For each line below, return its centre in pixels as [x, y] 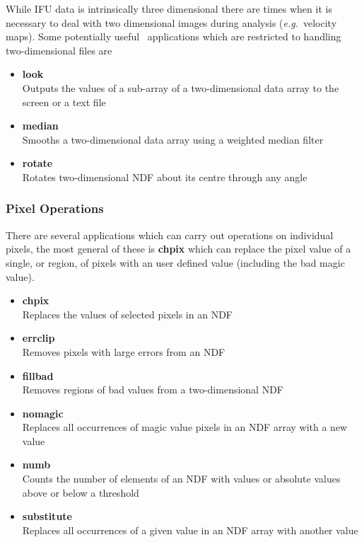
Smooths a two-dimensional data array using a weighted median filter [173, 139]
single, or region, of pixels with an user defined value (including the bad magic [175, 262]
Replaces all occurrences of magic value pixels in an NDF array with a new [185, 427]
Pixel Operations [55, 208]
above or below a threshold [81, 492]
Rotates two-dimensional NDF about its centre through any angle [165, 177]
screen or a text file [64, 102]
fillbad [38, 375]
